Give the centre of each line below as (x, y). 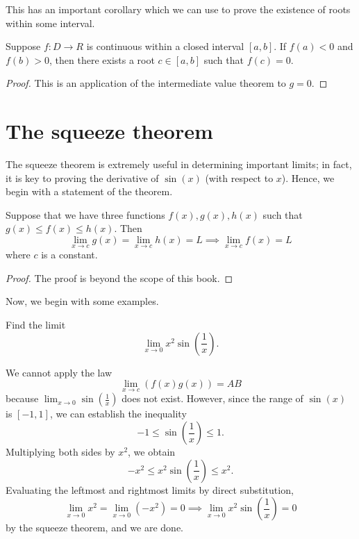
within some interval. (50, 23)
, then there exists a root (102, 59)
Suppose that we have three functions (85, 214)
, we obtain (152, 452)
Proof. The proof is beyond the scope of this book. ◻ (119, 277)
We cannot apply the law (59, 372)
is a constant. (69, 255)
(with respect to (239, 177)
